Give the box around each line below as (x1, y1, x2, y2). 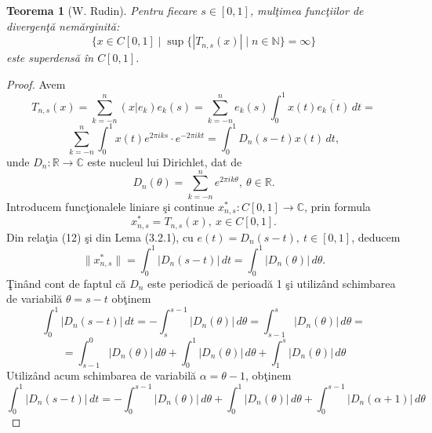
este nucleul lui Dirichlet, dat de (87, 154, 242, 170)
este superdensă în (6, 49, 94, 66)
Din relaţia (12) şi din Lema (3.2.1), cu (6, 228, 194, 245)
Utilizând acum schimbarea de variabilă (6, 367, 197, 384)
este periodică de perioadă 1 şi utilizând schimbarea (147, 275, 396, 291)
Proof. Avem (6, 75, 66, 92)
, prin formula (303, 198, 371, 214)
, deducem (351, 228, 401, 245)
